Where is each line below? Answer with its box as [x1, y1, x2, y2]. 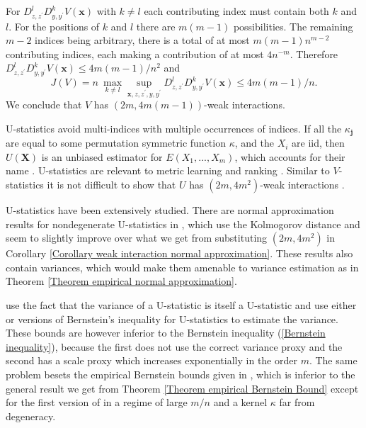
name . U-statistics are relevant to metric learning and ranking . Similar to [6, 163, 330, 178]
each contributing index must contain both [144, 4, 329, 18]
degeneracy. [6, 408, 56, 423]
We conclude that [6, 97, 82, 112]
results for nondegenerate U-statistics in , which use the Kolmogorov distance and [6, 216, 360, 231]
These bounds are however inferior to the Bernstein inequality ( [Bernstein [6, 325, 326, 340]
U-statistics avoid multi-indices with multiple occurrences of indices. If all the [6, 120, 342, 135]
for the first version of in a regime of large [6, 395, 188, 410]
